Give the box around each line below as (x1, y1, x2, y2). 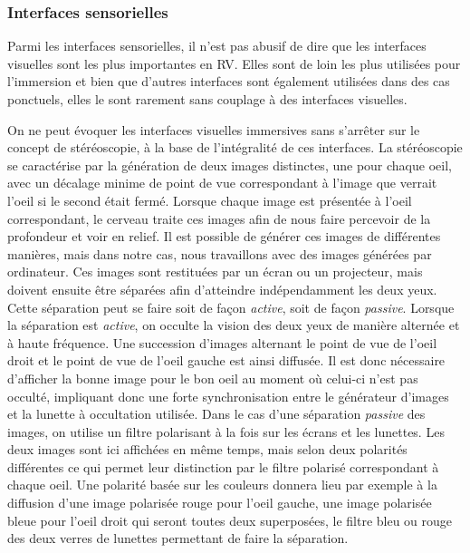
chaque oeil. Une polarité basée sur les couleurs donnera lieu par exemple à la (7, 475, 437, 494)
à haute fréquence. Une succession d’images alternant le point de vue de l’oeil (7, 333, 437, 352)
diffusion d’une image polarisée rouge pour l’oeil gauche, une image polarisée (7, 493, 432, 512)
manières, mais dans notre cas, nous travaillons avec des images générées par (7, 244, 432, 263)
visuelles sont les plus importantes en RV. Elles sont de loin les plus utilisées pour (7, 53, 461, 73)
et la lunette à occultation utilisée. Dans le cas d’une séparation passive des (7, 404, 426, 423)
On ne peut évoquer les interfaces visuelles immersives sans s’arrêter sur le (7, 120, 420, 139)
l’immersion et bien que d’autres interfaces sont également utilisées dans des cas (7, 72, 450, 91)
